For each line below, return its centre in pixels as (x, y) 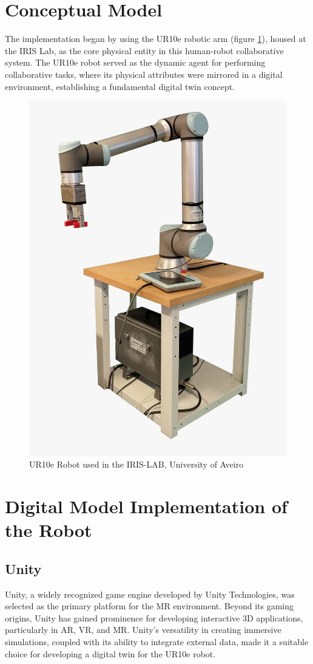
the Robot (49, 530)
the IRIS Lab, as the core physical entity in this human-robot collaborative (144, 50)
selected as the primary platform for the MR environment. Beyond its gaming (150, 606)
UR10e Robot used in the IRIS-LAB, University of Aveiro (136, 464)
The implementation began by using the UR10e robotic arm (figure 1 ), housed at (156, 39)
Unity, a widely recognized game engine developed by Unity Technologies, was (150, 594)
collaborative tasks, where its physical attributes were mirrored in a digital (144, 74)
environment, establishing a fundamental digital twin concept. (120, 86)
